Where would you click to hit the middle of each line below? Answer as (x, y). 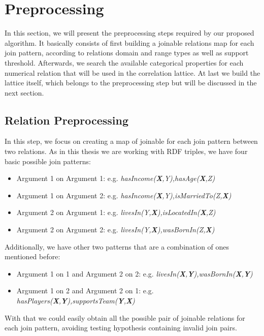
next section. (24, 92)
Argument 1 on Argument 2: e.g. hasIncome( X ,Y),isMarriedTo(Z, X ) (124, 195)
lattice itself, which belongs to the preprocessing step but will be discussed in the (131, 83)
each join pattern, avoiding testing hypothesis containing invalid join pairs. (121, 328)
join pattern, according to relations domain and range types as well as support (127, 53)
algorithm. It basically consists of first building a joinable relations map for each (129, 42)
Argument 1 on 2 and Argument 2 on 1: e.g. (85, 291)
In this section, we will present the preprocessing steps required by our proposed (129, 33)
